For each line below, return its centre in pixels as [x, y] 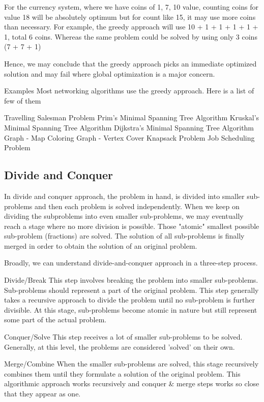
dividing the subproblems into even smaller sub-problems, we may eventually [124, 216]
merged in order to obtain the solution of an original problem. [101, 245]
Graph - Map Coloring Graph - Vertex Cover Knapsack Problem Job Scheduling [129, 137]
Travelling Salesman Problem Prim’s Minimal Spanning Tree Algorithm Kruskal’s [132, 118]
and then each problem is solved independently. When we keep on [137, 206]
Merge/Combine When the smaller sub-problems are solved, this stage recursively [131, 364]
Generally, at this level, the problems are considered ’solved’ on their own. [120, 346]
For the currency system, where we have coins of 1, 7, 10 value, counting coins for [131, 7]
